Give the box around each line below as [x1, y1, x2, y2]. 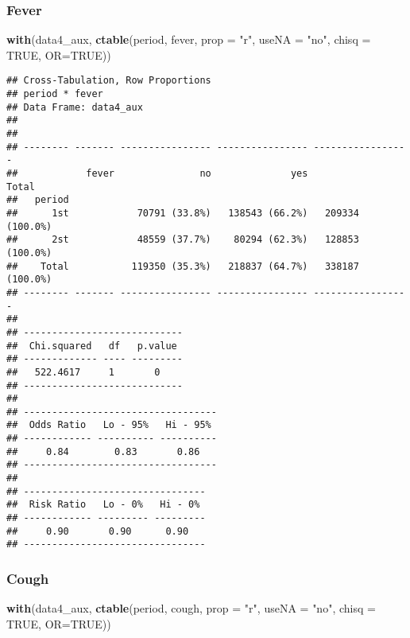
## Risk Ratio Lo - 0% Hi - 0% [6, 499, 200, 511]
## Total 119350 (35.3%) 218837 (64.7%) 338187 [6, 260, 359, 272]
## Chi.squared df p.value [6, 340, 177, 352]
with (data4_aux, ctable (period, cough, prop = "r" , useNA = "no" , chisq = [6, 600, 376, 617]
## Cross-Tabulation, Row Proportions [6, 75, 211, 87]
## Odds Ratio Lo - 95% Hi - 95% [6, 419, 211, 431]
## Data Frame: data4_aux [6, 101, 143, 113]
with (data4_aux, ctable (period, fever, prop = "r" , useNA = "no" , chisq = [6, 31, 371, 48]
